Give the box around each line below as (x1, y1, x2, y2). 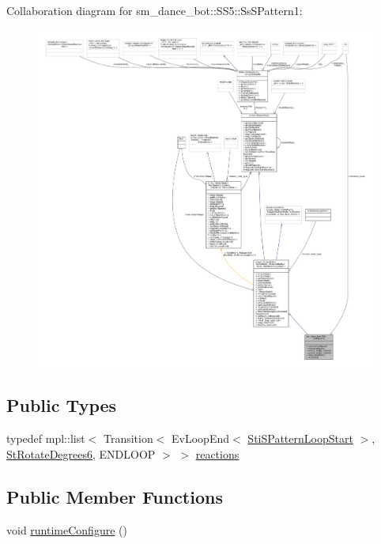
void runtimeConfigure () (6, 521, 127, 538)
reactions (195, 445, 240, 462)
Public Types (6, 393, 117, 417)
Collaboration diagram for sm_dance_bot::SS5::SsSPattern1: (6, 2, 303, 18)
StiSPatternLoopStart (247, 430, 353, 447)
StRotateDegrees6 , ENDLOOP (6, 445, 156, 462)
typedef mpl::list (6, 430, 85, 447)
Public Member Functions (6, 484, 223, 508)
